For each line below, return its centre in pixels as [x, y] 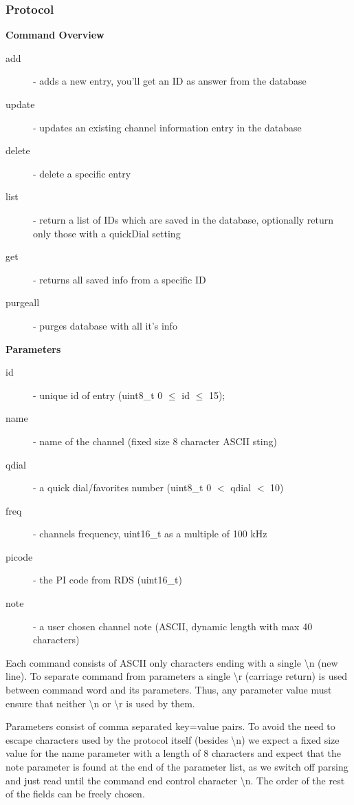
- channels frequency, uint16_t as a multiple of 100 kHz [150, 534]
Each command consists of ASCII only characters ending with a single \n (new [172, 662]
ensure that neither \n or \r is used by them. [100, 703]
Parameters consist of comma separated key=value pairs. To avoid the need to [170, 726]
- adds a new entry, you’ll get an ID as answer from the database [170, 81]
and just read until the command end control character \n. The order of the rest [175, 780]
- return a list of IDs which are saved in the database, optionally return [184, 219]
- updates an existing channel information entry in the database [167, 127]
